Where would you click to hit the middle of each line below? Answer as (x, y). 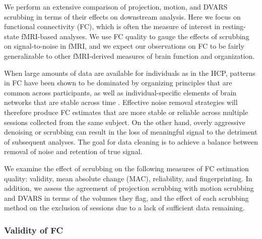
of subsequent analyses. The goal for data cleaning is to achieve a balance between (131, 141)
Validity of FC (34, 230)
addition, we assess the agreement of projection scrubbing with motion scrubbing (129, 188)
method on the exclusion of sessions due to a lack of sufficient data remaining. (124, 208)
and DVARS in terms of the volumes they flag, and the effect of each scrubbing (126, 198)
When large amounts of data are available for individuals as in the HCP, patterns (130, 73)
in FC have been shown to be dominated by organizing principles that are (118, 83)
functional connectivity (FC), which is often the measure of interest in (112, 26)
